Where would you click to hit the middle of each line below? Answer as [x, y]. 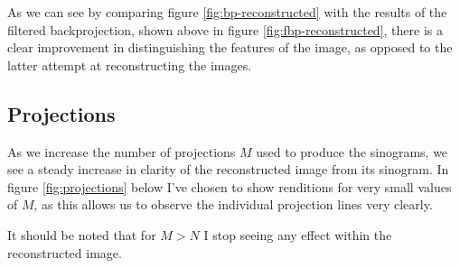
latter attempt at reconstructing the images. [130, 65]
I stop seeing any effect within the [298, 234]
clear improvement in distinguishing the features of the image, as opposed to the [230, 47]
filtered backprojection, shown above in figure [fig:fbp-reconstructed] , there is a [225, 29]
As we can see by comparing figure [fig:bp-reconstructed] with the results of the [227, 12]
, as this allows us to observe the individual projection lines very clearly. [233, 204]
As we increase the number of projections [122, 151]
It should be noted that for [82, 234]
